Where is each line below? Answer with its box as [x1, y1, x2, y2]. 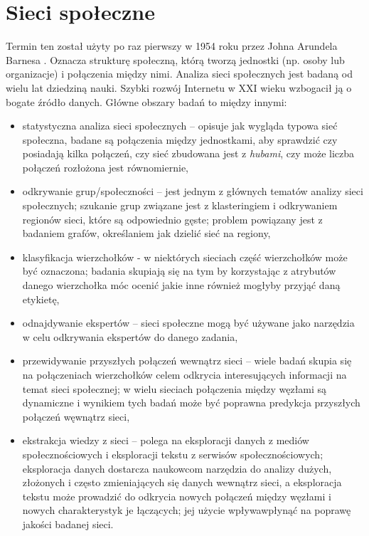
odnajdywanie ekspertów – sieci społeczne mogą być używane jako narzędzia [22, 315, 355, 330]
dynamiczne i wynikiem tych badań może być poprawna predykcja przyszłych [22, 395, 360, 410]
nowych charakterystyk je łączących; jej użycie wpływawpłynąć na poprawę [22, 503, 351, 517]
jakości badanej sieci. [22, 516, 114, 531]
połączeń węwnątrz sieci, [22, 409, 130, 424]
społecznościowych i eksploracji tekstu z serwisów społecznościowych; [22, 446, 323, 461]
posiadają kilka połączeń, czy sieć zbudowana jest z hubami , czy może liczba [22, 146, 355, 161]
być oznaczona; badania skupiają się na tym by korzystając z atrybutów [22, 263, 336, 278]
